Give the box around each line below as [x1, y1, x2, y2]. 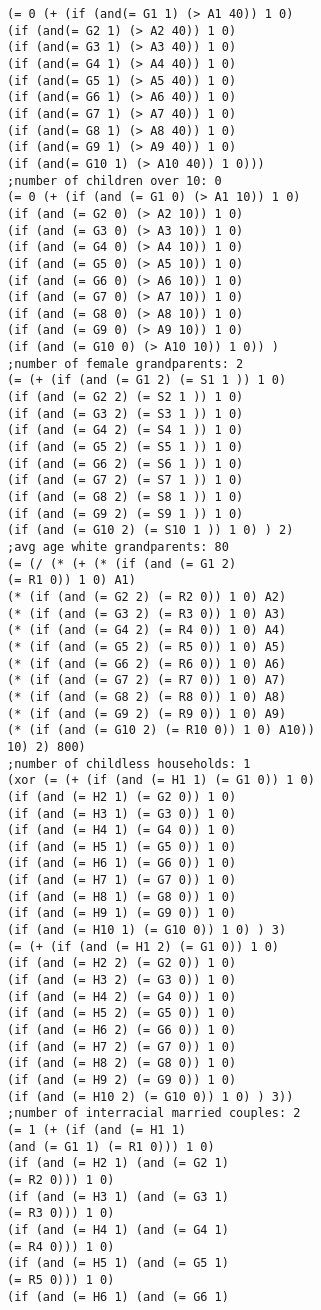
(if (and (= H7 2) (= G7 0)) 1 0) [7, 1039, 237, 1054]
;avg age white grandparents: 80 [7, 540, 229, 554]
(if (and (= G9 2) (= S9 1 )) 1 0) [7, 506, 244, 521]
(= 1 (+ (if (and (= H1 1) [7, 1122, 186, 1137]
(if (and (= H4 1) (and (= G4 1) [7, 1222, 229, 1237]
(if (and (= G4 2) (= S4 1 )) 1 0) [7, 423, 244, 438]
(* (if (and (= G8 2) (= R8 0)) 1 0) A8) [7, 689, 287, 704]
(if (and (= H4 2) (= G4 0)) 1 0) [7, 989, 237, 1004]
